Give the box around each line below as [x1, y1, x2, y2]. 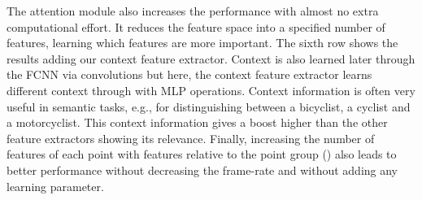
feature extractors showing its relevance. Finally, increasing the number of [7, 129, 375, 146]
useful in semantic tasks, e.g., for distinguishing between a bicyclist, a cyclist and [7, 98, 411, 115]
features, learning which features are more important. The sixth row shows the [7, 34, 398, 51]
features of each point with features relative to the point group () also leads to [7, 146, 397, 163]
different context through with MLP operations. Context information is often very [7, 81, 415, 98]
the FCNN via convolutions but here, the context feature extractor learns [7, 66, 372, 83]
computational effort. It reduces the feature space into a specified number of [7, 18, 385, 35]
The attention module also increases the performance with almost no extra [7, 2, 379, 19]
